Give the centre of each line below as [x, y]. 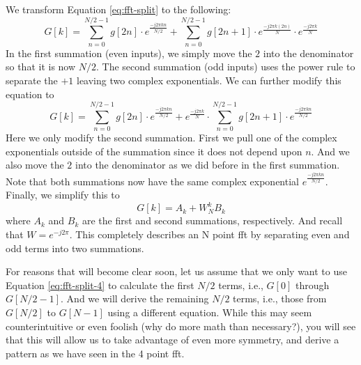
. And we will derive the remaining [135, 298]
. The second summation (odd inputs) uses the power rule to [226, 67]
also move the [35, 165]
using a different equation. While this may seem [210, 312]
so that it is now [41, 67]
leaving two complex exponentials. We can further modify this [209, 80]
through [312, 285]
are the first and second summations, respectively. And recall [212, 220]
